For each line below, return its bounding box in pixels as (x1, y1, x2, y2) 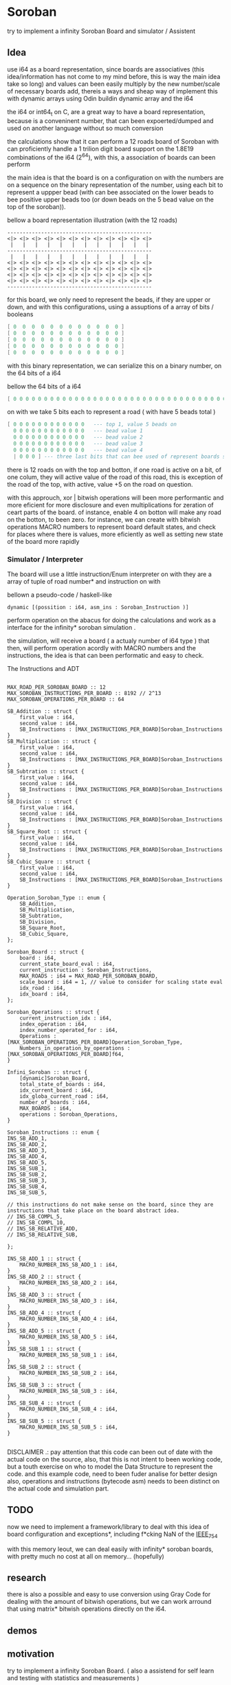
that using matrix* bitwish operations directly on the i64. (7, 1605, 166, 1613)
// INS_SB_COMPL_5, (7, 1213, 63, 1220)
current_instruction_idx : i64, (19, 1015, 112, 1022)
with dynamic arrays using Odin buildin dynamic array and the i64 (7, 94, 194, 102)
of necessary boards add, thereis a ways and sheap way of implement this (7, 87, 219, 95)
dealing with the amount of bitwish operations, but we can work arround (7, 1598, 212, 1606)
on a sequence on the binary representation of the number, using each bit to (7, 181, 223, 189)
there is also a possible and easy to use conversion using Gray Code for (7, 1590, 211, 1598)
